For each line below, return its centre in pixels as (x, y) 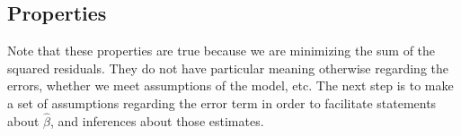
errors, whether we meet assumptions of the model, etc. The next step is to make (230, 85)
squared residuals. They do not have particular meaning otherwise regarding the (228, 68)
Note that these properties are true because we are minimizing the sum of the (222, 51)
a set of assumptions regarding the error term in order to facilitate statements (222, 102)
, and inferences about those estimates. (157, 120)
